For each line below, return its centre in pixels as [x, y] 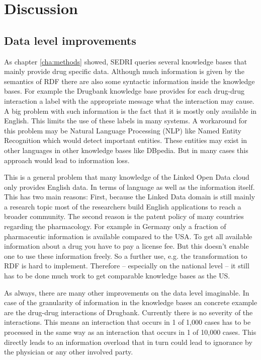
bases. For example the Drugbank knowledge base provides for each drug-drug [124, 91]
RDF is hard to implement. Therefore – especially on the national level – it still [127, 266]
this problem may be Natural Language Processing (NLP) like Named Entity [123, 130]
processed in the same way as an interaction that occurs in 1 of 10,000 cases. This [130, 332]
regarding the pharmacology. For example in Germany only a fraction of [115, 226]
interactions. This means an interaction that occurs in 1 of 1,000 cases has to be [127, 322]
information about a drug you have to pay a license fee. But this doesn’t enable [126, 246]
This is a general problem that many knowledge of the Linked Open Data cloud [127, 177]
